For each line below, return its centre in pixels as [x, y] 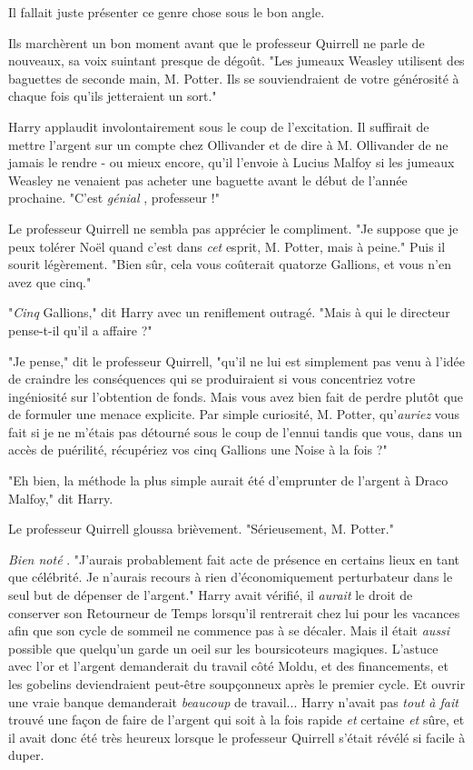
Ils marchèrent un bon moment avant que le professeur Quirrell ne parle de [217, 42]
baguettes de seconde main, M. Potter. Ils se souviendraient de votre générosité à [234, 78]
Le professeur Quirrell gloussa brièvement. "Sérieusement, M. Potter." [201, 529]
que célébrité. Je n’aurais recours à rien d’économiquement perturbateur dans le [231, 577]
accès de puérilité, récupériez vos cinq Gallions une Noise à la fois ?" [198, 450]
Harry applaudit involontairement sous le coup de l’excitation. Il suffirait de [219, 126]
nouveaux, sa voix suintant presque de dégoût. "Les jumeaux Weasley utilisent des [236, 60]
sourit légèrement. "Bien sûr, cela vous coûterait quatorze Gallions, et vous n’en [230, 264]
